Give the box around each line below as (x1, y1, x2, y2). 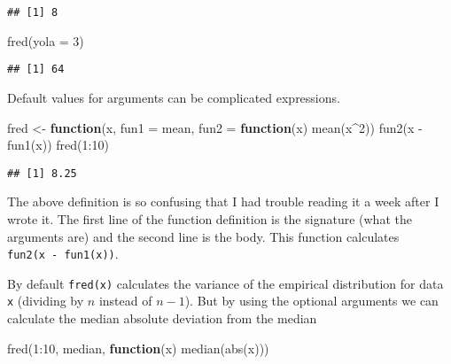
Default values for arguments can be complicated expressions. (7, 88, 340, 106)
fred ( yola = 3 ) (7, 31, 84, 50)
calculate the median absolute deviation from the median (7, 309, 317, 328)
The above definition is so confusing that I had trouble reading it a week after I (7, 192, 439, 211)
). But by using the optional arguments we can (184, 291, 439, 310)
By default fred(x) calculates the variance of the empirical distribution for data (7, 274, 444, 292)
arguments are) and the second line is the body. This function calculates (7, 227, 400, 245)
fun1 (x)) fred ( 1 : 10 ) (7, 136, 109, 154)
